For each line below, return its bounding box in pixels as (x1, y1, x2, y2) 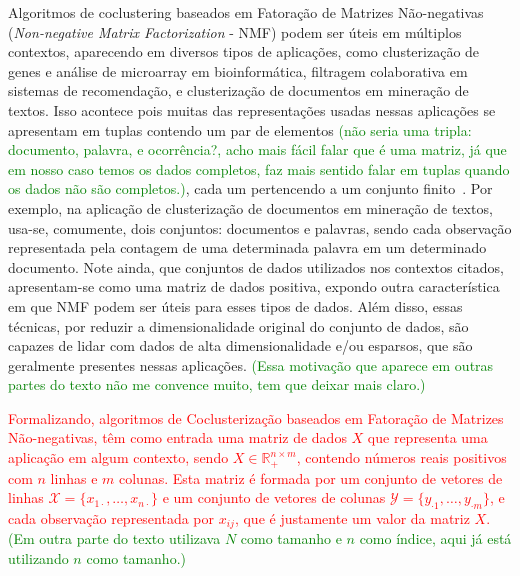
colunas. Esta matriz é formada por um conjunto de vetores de (118, 467, 503, 488)
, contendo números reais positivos (296, 447, 507, 468)
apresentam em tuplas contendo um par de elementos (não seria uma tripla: (8, 119, 472, 140)
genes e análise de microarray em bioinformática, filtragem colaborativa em (8, 60, 468, 81)
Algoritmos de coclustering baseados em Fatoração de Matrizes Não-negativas (8, 2, 484, 22)
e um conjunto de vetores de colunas (162, 487, 386, 508)
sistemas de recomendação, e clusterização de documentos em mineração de (8, 80, 469, 101)
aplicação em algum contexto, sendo (8, 447, 229, 468)
